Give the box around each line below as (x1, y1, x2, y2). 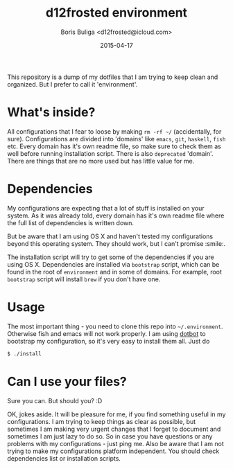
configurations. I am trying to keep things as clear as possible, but (7, 417, 196, 425)
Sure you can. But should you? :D (7, 396, 103, 405)
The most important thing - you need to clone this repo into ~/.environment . (7, 322, 223, 330)
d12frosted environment (45, 5, 188, 21)
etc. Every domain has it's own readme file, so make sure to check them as (7, 142, 222, 150)
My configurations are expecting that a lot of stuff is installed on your (7, 204, 205, 212)
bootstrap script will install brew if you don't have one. (7, 275, 161, 283)
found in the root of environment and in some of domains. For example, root (7, 267, 222, 276)
